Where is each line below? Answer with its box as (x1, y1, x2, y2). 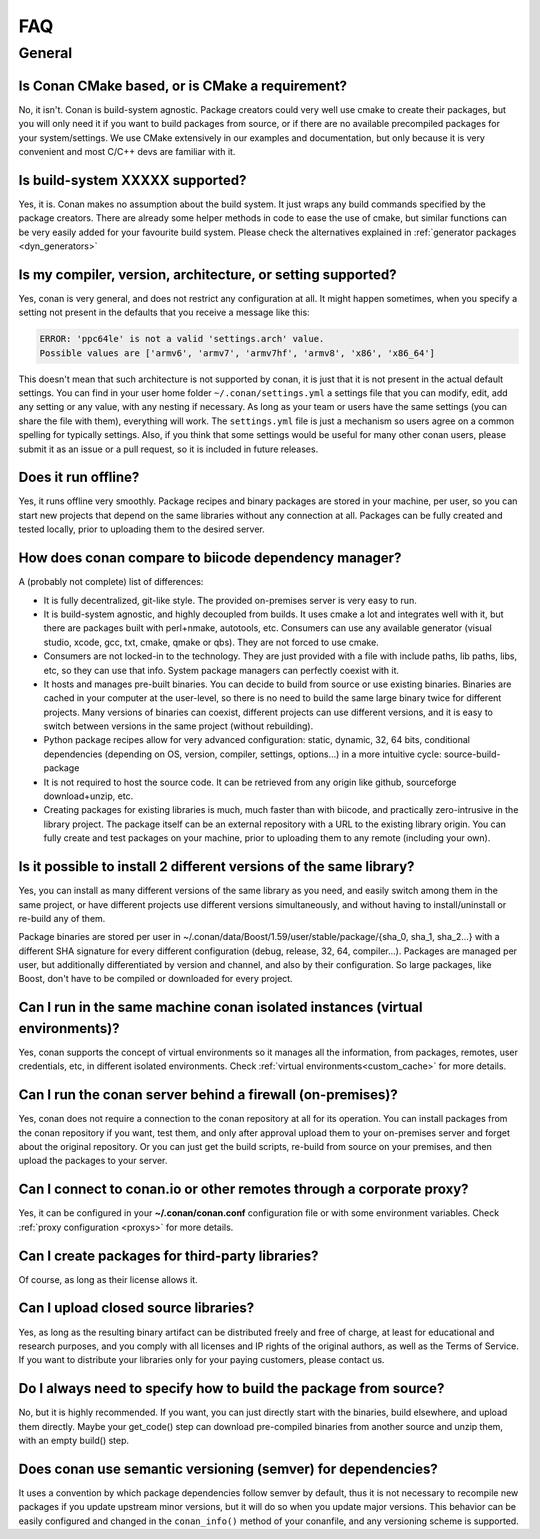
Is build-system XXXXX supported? (18, 171, 247, 189)
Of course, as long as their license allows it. (18, 1273, 199, 1285)
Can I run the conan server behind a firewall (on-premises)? (18, 1086, 399, 1104)
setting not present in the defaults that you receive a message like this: (18, 306, 310, 319)
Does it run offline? (18, 469, 140, 486)
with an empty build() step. (18, 1435, 130, 1446)
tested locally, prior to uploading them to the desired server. (18, 523, 265, 535)
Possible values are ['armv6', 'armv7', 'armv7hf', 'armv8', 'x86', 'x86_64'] (39, 347, 435, 359)
